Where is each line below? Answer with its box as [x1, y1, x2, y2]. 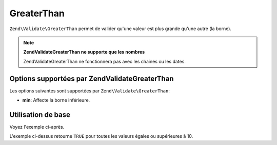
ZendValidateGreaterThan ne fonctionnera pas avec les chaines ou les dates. [23, 58, 186, 64]
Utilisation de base [9, 110, 71, 119]
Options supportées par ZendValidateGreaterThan [9, 74, 174, 83]
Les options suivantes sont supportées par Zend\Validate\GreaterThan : [9, 87, 170, 94]
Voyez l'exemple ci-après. [9, 124, 65, 130]
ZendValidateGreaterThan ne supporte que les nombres [23, 49, 145, 55]
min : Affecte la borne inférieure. [22, 97, 90, 103]
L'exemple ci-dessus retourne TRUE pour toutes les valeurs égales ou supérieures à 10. [9, 133, 193, 139]
